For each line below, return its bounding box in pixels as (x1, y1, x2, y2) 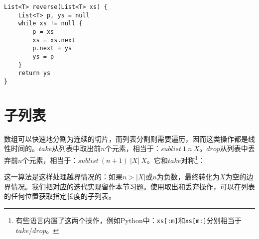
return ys (18, 70, 51, 77)
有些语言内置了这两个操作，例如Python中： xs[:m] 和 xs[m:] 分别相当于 (15, 215, 242, 225)
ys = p (32, 53, 54, 60)
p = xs (32, 28, 54, 35)
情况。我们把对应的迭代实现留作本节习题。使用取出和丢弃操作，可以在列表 (10, 181, 255, 191)
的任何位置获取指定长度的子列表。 (4, 191, 116, 201)
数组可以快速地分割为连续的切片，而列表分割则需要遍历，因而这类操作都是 (4, 133, 248, 144)
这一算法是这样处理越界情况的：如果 (4, 171, 123, 182)
